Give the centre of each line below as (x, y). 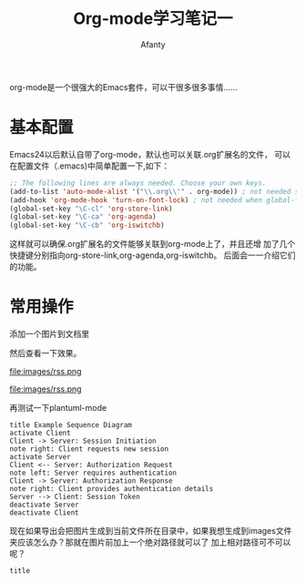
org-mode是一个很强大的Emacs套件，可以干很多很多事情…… (123, 87)
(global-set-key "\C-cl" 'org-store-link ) (91, 209)
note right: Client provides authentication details (112, 489)
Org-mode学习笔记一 (153, 19)
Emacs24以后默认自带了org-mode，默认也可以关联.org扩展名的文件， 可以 (150, 154)
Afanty (153, 44)
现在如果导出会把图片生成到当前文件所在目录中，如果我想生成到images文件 (151, 531)
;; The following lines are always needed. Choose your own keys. (138, 183)
